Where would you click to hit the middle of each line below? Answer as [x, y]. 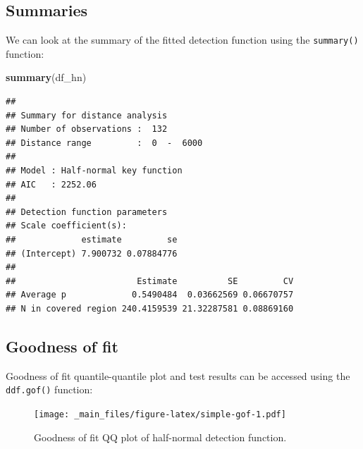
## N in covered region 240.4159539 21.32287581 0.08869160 [150, 308]
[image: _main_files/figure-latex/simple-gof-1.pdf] [160, 414]
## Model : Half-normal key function [94, 171]
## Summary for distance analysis [87, 115]
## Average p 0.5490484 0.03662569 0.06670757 [150, 295]
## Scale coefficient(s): [66, 226]
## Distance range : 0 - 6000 [104, 143]
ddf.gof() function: [49, 389]
